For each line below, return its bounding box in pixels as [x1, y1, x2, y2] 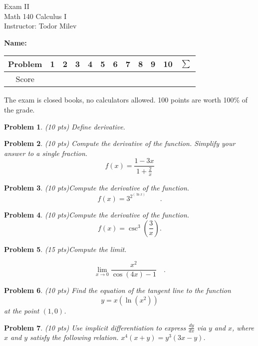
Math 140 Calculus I [4, 10, 67, 21]
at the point [4, 305, 39, 315]
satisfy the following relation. [30, 332, 119, 342]
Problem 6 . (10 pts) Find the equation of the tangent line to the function [4, 285, 231, 295]
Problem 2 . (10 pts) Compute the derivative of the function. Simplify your [4, 138, 236, 148]
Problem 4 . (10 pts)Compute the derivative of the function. [4, 209, 190, 219]
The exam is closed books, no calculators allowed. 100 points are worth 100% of [4, 94, 248, 105]
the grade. [4, 104, 35, 114]
